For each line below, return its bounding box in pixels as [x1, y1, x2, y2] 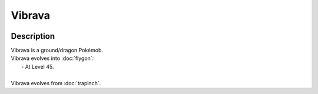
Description [11, 31, 55, 41]
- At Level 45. [21, 63, 54, 70]
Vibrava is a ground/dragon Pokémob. [11, 47, 103, 54]
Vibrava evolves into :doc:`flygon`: [11, 55, 94, 62]
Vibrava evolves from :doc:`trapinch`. [11, 79, 101, 86]
